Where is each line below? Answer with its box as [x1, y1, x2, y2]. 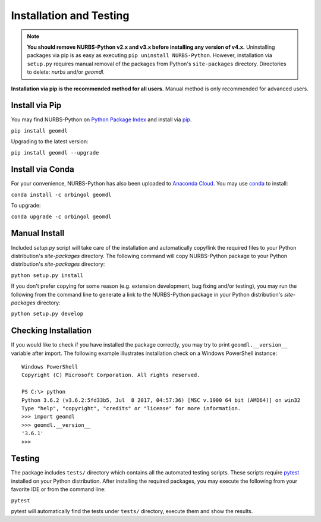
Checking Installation [11, 326, 92, 336]
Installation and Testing [11, 9, 130, 22]
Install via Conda [11, 164, 74, 175]
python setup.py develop [11, 310, 83, 317]
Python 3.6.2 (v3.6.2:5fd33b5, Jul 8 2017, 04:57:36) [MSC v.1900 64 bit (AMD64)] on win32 [21, 397, 301, 404]
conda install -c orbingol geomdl [11, 191, 112, 198]
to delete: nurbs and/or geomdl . [27, 68, 105, 76]
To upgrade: [11, 202, 41, 209]
